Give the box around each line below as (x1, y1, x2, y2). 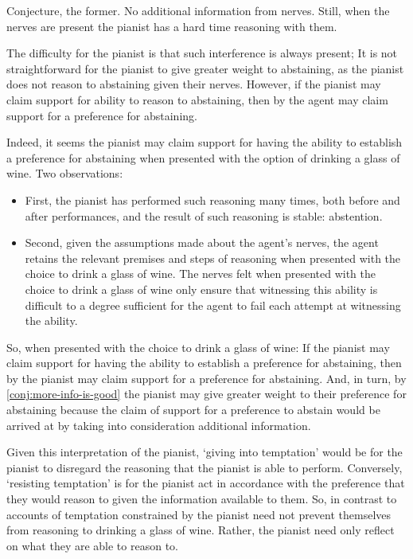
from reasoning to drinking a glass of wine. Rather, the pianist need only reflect (6, 522, 395, 538)
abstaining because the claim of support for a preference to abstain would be (6, 401, 380, 418)
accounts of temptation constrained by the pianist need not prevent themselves (6, 506, 392, 522)
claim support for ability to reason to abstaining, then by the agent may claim (6, 91, 388, 107)
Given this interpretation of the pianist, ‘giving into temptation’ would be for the (6, 444, 403, 460)
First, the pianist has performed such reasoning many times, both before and (25, 191, 400, 208)
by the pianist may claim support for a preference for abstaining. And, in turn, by (6, 369, 407, 386)
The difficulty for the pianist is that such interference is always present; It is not (6, 45, 398, 61)
